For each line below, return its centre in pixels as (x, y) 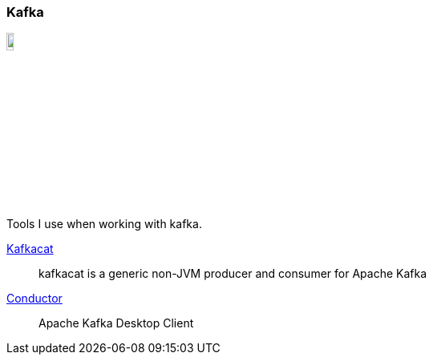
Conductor (34, 298)
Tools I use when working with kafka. (104, 223)
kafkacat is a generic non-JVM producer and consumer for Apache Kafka (233, 273)
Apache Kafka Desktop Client (116, 323)
